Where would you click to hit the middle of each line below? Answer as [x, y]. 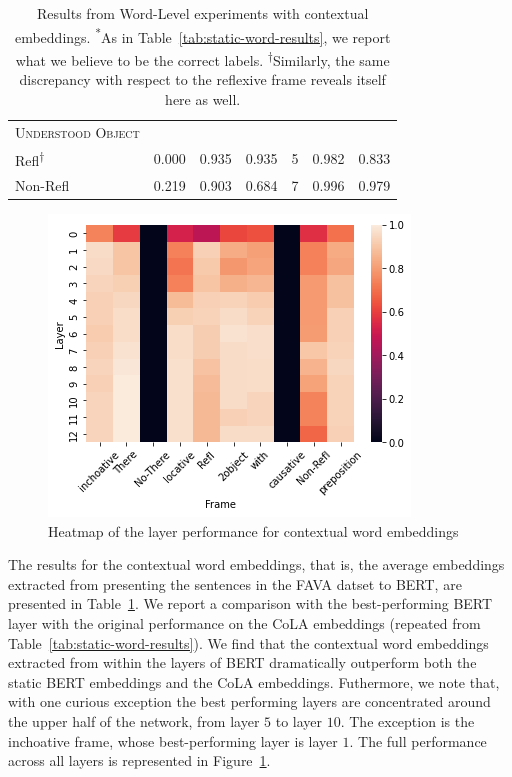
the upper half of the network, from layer [134, 720]
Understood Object [77, 131]
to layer [299, 720]
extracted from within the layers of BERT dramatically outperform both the [242, 662]
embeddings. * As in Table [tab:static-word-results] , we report [202, 35]
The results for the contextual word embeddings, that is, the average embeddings [256, 564]
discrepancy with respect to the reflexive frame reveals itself [202, 79]
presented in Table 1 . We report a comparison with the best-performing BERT [250, 603]
